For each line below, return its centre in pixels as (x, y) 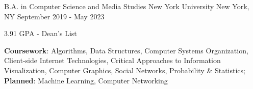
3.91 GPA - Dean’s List (41, 33)
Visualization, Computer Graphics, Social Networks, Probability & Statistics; (125, 70)
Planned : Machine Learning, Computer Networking (86, 80)
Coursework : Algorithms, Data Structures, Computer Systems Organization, (126, 50)
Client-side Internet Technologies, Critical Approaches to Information (112, 60)
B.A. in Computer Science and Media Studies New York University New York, (127, 6)
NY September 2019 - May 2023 (54, 16)
